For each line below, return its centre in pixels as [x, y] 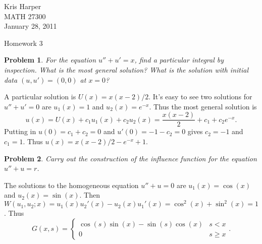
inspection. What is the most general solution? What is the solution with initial [126, 69]
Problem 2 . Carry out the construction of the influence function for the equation [130, 158]
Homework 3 [23, 43]
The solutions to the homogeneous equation [71, 185]
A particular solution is [40, 97]
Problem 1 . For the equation [50, 60]
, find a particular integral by [179, 60]
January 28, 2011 [31, 26]
